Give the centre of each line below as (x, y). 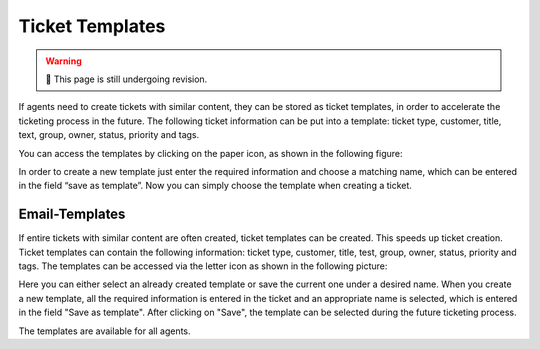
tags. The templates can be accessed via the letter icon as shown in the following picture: (203, 266)
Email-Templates (72, 214)
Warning (63, 61)
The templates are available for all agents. (104, 331)
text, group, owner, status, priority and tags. (109, 135)
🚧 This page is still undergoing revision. (126, 79)
